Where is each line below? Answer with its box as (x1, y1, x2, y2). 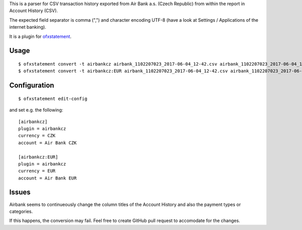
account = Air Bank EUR (18, 175, 77, 181)
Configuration (9, 81, 54, 90)
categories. (9, 208, 33, 214)
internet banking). (9, 24, 46, 30)
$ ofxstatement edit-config (18, 96, 88, 101)
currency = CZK (18, 133, 56, 139)
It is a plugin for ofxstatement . (9, 33, 71, 39)
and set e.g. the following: (9, 107, 63, 113)
